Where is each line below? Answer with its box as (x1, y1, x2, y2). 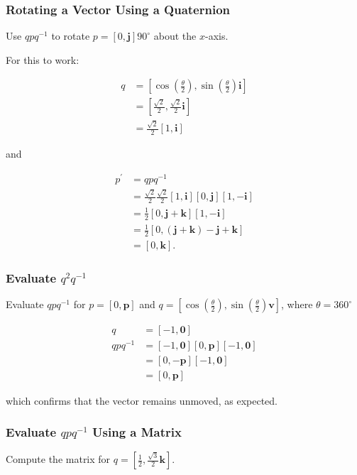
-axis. (205, 28, 229, 43)
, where (281, 297, 313, 312)
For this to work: (6, 52, 79, 67)
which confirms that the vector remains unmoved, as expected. (6, 393, 278, 408)
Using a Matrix (92, 423, 182, 441)
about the (153, 28, 197, 43)
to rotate (51, 28, 90, 43)
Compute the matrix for (6, 452, 111, 466)
